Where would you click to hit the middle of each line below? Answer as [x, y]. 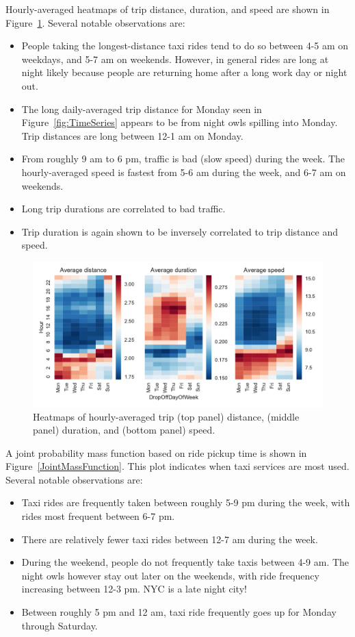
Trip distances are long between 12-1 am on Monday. [132, 135]
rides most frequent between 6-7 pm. [98, 516]
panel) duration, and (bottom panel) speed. [124, 430]
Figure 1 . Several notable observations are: [95, 22]
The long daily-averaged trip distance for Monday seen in [142, 109]
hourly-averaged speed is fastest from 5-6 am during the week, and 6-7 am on [184, 172]
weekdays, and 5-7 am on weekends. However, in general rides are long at [175, 59]
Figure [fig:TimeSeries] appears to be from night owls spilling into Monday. [180, 122]
